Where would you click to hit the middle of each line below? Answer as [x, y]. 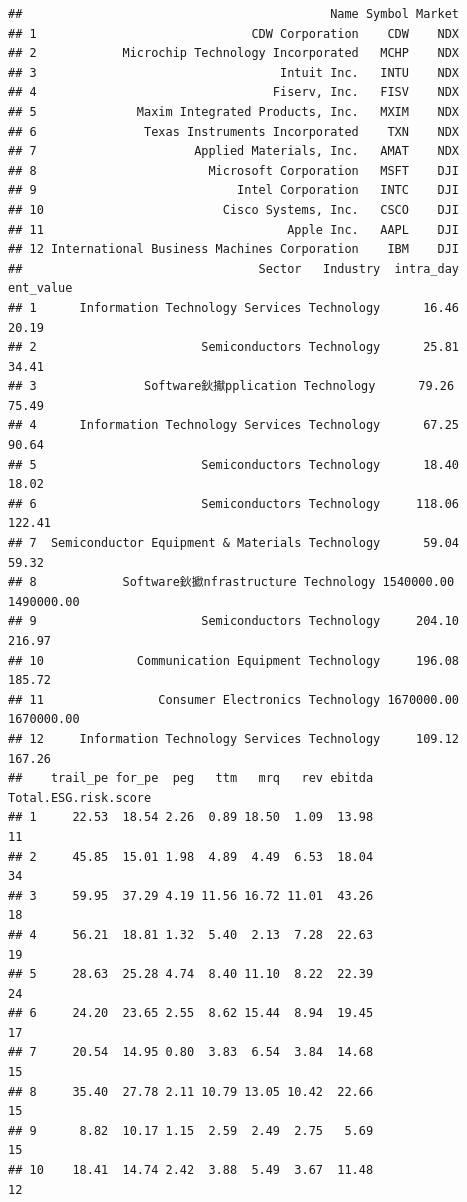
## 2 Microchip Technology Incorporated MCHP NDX [234, 53]
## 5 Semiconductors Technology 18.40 [234, 464]
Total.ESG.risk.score [80, 797]
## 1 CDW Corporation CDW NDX [234, 33]
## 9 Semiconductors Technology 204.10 [234, 621]
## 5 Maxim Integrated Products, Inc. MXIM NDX [234, 111]
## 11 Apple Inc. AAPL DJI [234, 229]
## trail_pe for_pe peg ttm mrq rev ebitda [191, 778]
